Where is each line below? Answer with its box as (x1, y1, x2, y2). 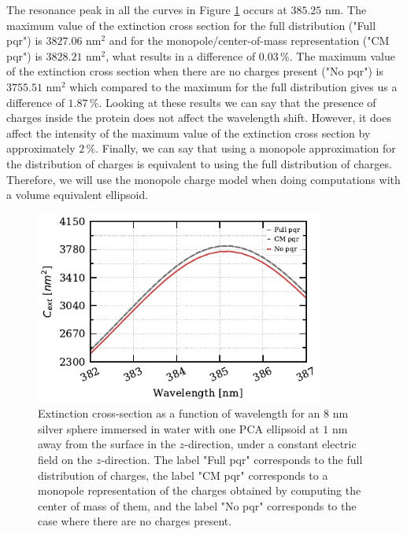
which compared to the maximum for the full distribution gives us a (69, 78, 398, 94)
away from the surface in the (38, 436, 176, 452)
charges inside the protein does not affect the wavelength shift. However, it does (6, 109, 391, 126)
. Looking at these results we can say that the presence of (98, 94, 376, 110)
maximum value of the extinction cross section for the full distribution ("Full (6, 17, 376, 33)
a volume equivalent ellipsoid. (6, 186, 149, 203)
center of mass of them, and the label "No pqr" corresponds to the (38, 497, 357, 514)
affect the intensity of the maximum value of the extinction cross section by (6, 124, 371, 141)
